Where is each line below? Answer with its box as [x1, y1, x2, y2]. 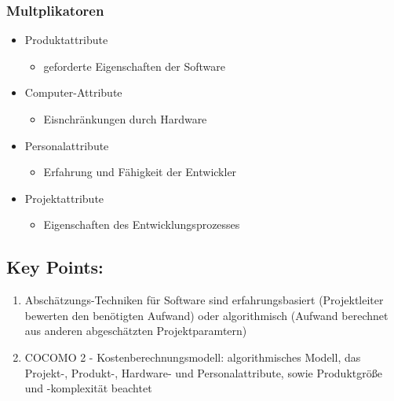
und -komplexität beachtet [24, 380, 152, 396]
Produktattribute [24, 31, 108, 48]
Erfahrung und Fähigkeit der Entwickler [43, 164, 237, 180]
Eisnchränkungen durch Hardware [43, 111, 207, 127]
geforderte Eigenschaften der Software [43, 57, 226, 74]
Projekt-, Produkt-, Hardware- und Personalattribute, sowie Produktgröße [24, 364, 382, 381]
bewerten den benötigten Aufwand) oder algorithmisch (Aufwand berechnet [24, 307, 389, 323]
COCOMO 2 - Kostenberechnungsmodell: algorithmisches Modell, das [24, 348, 361, 365]
